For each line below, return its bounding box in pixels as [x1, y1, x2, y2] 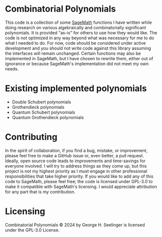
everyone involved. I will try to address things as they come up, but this [5, 163, 147, 169]
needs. [5, 66, 19, 71]
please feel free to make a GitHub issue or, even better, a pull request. [5, 152, 144, 158]
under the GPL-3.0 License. [5, 227, 59, 233]
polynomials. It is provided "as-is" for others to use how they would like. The [5, 30, 157, 35]
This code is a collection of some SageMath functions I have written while [5, 19, 152, 25]
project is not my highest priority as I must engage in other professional [5, 168, 147, 174]
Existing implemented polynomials [5, 83, 147, 94]
